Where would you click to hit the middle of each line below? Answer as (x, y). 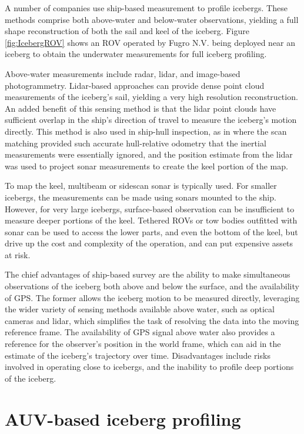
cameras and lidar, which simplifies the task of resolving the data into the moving (152, 320)
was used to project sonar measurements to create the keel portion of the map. (146, 166)
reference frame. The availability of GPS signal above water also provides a (140, 332)
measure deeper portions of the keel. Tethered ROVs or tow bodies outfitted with (151, 220)
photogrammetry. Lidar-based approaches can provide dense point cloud (135, 85)
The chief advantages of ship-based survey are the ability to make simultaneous (148, 274)
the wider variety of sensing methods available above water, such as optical (140, 309)
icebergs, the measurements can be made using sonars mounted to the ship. (141, 197)
